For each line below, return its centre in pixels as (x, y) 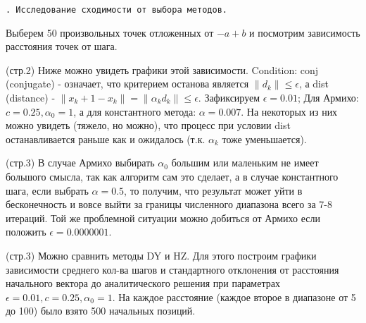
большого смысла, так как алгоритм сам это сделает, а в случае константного (172, 176)
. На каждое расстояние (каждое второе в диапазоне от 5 (234, 297)
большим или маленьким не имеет (245, 163)
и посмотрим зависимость (305, 32)
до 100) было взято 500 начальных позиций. (101, 311)
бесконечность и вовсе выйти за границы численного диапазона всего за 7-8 (169, 204)
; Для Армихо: (328, 98)
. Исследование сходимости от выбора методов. (116, 10)
